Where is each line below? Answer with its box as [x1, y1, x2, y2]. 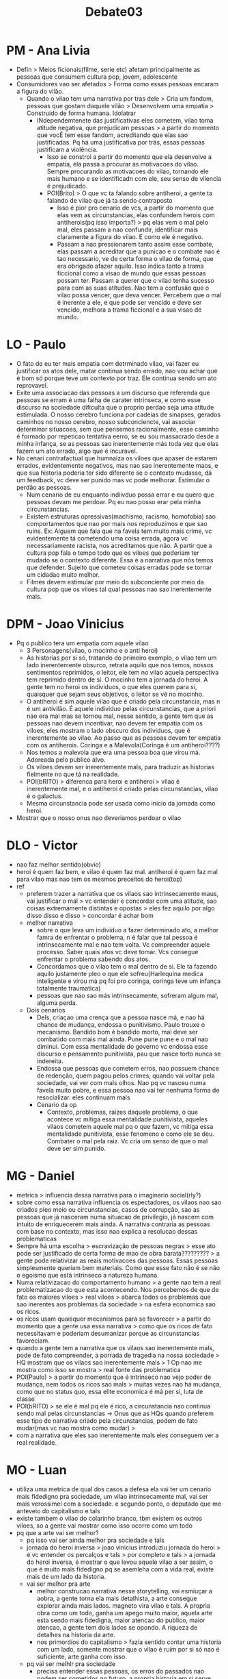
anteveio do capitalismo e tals [16, 1506, 100, 1515]
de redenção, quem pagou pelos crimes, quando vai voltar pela [36, 1071, 216, 1080]
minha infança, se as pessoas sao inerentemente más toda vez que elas [16, 439, 219, 447]
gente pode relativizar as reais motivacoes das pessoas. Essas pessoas [16, 1256, 218, 1265]
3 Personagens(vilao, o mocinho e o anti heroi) [26, 646, 158, 654]
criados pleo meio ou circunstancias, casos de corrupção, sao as [16, 1205, 200, 1213]
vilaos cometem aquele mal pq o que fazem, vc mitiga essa [46, 1122, 214, 1130]
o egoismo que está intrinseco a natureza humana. [16, 1271, 159, 1279]
